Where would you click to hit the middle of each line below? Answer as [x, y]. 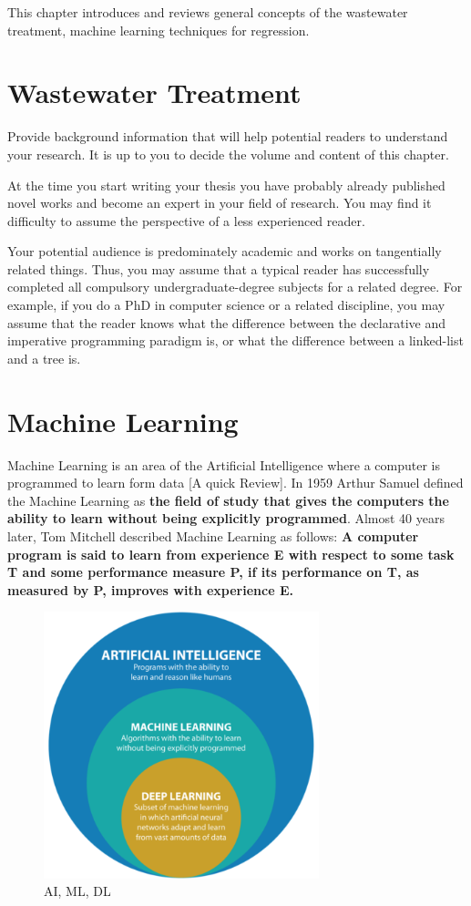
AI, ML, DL [77, 891]
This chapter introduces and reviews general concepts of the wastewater [208, 12]
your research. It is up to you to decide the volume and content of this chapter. [228, 154]
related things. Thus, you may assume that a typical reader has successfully [219, 268]
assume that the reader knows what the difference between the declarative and [226, 322]
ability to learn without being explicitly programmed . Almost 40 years [226, 518]
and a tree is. [44, 358]
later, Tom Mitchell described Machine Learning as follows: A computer [213, 535]
